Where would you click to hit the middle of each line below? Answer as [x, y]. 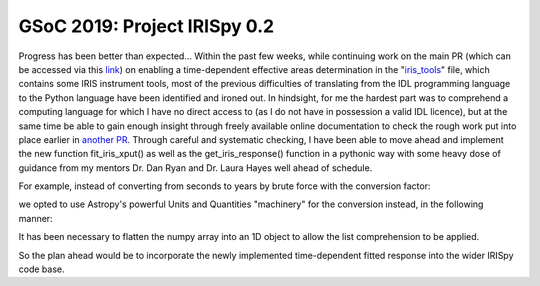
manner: [36, 218]
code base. [41, 269]
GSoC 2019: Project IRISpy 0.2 [146, 26]
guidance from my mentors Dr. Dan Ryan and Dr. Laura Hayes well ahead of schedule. [195, 167]
